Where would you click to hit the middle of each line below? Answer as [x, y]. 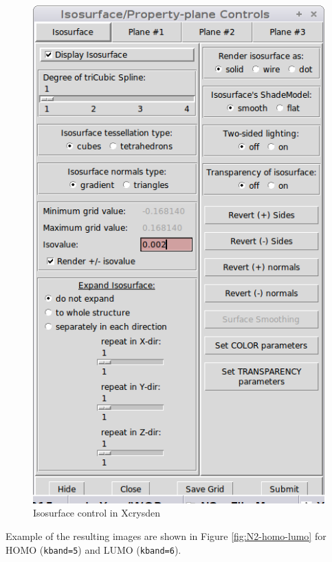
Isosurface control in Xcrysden [97, 513]
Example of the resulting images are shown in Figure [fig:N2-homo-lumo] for [166, 536]
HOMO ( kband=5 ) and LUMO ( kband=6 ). [93, 549]
